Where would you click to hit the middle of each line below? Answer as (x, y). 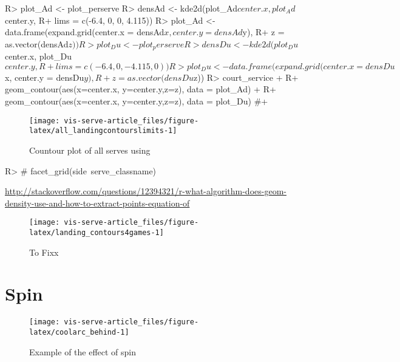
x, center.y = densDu (45, 77)
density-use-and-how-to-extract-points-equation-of (97, 203)
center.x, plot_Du (38, 56)
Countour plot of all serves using (90, 150)
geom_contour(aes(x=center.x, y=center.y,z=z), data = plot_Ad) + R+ (141, 89)
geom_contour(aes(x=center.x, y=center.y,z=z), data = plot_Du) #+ (137, 101)
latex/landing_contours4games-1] (97, 232)
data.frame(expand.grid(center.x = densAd (85, 32)
